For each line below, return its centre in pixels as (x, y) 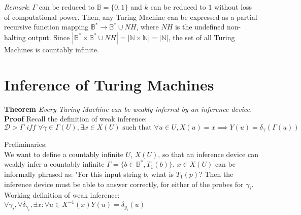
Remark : (17, 7)
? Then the (216, 174)
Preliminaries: (26, 144)
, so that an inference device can (208, 154)
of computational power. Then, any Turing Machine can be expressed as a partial (131, 17)
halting (15, 37)
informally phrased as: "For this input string (73, 174)
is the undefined (200, 27)
